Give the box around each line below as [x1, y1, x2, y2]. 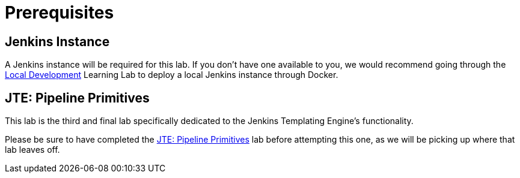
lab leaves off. [5, 144, 60, 155]
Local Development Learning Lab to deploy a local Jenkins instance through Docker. [5, 70, 338, 80]
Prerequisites [5, 2, 114, 23]
